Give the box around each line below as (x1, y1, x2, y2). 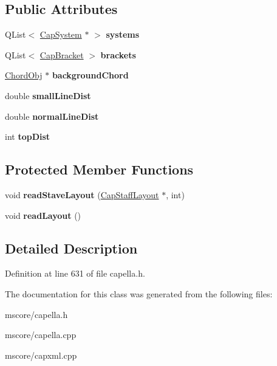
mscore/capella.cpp (5, 328, 77, 341)
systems (106, 28, 140, 41)
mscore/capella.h (5, 308, 68, 320)
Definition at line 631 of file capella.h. (5, 267, 145, 280)
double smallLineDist (5, 89, 91, 102)
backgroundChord (52, 69, 129, 81)
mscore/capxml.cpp (5, 348, 77, 361)
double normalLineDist (5, 109, 99, 122)
